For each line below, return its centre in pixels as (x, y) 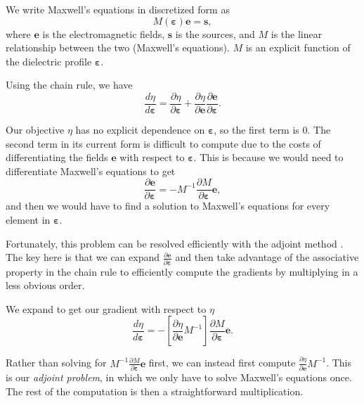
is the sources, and (215, 33)
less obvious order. (45, 285)
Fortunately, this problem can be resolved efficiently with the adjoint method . (175, 243)
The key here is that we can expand (83, 257)
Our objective (35, 130)
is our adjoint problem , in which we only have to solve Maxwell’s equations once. (179, 377)
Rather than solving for (56, 363)
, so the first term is (256, 130)
